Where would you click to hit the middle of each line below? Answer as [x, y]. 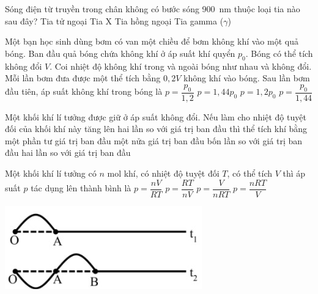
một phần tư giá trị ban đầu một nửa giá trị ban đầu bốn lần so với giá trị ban [154, 140]
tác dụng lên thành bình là [81, 188]
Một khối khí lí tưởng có [51, 173]
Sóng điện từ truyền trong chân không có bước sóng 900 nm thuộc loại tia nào [153, 9]
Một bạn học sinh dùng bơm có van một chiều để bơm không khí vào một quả [152, 41]
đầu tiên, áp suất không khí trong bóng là [84, 91]
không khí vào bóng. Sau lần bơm [247, 78]
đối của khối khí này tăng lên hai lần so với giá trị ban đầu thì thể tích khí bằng [156, 129]
